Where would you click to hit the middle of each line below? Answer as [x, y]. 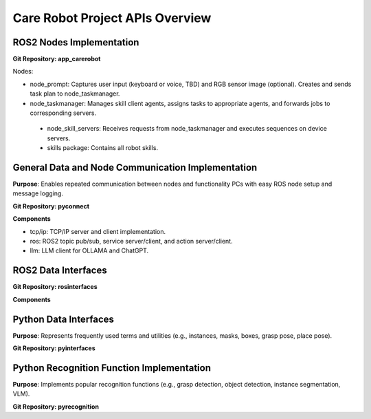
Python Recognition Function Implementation [112, 368]
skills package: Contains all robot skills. [102, 148]
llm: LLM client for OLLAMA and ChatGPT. [89, 250]
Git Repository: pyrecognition [56, 407]
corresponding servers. [63, 113]
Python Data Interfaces [64, 319]
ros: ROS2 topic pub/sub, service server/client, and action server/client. [131, 241]
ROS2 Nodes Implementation [76, 42]
